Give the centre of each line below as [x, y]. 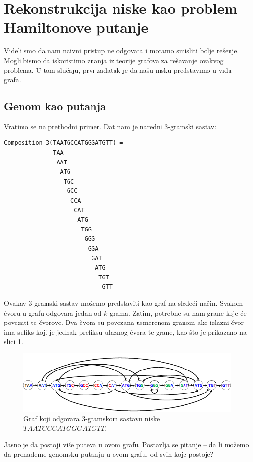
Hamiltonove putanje [76, 27]
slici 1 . [13, 341]
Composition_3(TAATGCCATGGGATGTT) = [64, 143]
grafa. [12, 80]
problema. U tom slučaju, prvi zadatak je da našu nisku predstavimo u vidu [118, 70]
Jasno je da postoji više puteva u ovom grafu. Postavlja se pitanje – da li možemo [126, 444]
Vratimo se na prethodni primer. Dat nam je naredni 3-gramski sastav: [110, 126]
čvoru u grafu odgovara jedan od [53, 312]
